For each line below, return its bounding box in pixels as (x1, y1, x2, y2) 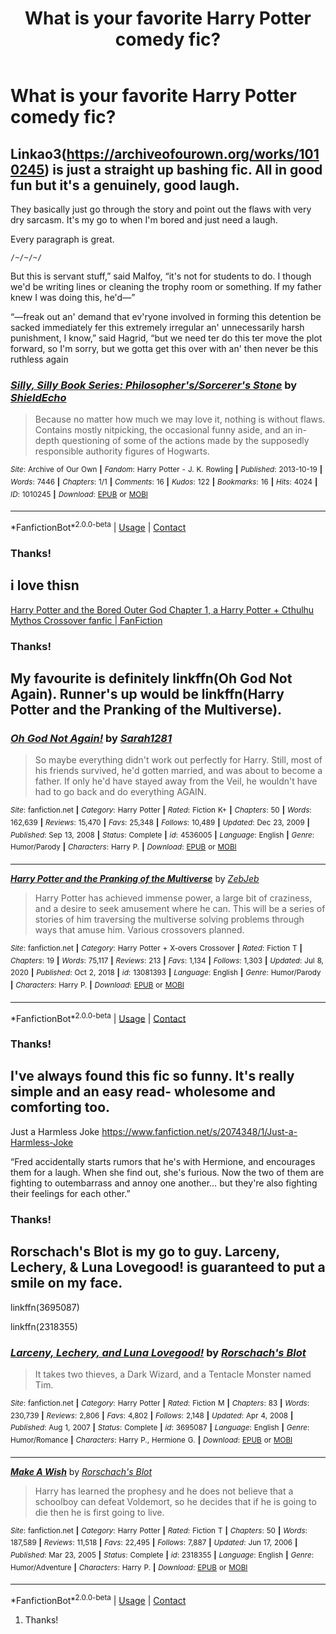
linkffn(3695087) (10, 1301, 80, 1313)
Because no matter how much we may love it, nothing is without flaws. (34, 413, 326, 426)
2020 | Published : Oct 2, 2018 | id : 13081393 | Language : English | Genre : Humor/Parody (10, 968, 322, 978)
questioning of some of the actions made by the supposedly (61, 435, 310, 447)
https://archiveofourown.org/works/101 (66, 145, 320, 162)
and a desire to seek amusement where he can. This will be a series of (34, 902, 326, 914)
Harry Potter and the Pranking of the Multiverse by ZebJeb (10, 872, 260, 884)
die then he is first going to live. (34, 1506, 165, 1518)
